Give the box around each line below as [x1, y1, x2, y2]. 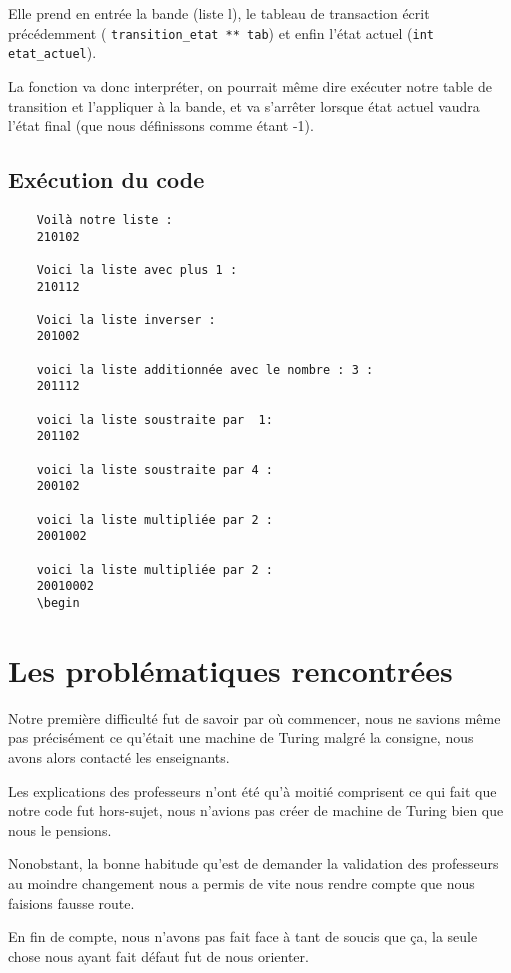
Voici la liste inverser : [36, 312, 216, 327]
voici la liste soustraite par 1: [36, 412, 273, 427]
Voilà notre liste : [36, 212, 173, 227]
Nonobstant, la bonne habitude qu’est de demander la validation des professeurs [8, 853, 499, 874]
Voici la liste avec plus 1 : [36, 262, 238, 277]
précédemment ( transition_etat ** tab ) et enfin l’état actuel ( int [8, 22, 434, 43]
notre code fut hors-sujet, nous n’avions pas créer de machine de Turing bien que [8, 800, 504, 821]
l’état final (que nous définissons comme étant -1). [8, 115, 314, 136]
